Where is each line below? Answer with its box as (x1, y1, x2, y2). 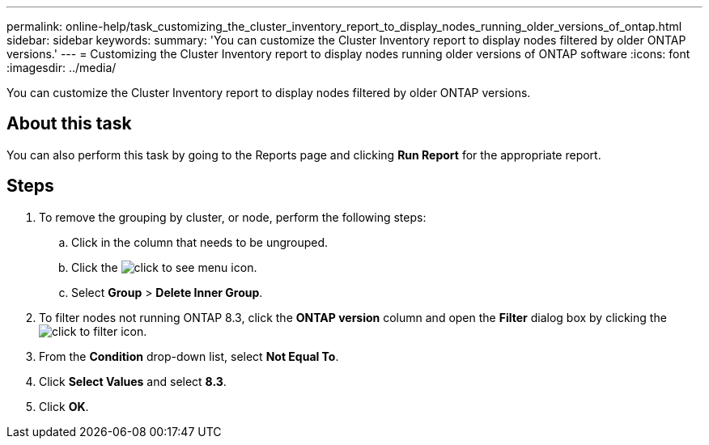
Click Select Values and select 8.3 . (39, 374, 227, 388)
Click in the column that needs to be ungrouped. (71, 235, 329, 249)
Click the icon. (71, 260, 257, 274)
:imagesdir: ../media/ (6, 61, 117, 74)
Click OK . (39, 399, 89, 413)
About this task (6, 113, 132, 134)
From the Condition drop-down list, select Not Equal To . (39, 349, 339, 363)
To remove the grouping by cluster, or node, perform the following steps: (39, 210, 427, 224)
